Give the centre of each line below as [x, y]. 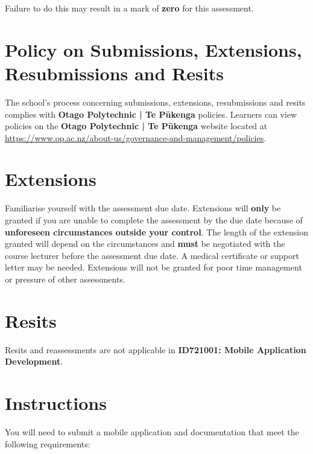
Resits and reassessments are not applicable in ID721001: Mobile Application [156, 349]
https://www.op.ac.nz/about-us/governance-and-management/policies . [136, 137]
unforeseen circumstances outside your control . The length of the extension [157, 232]
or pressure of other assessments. [65, 279]
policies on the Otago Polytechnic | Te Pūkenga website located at [136, 126]
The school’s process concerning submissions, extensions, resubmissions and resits [155, 102]
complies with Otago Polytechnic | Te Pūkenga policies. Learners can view [151, 114]
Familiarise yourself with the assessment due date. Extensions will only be [143, 208]
